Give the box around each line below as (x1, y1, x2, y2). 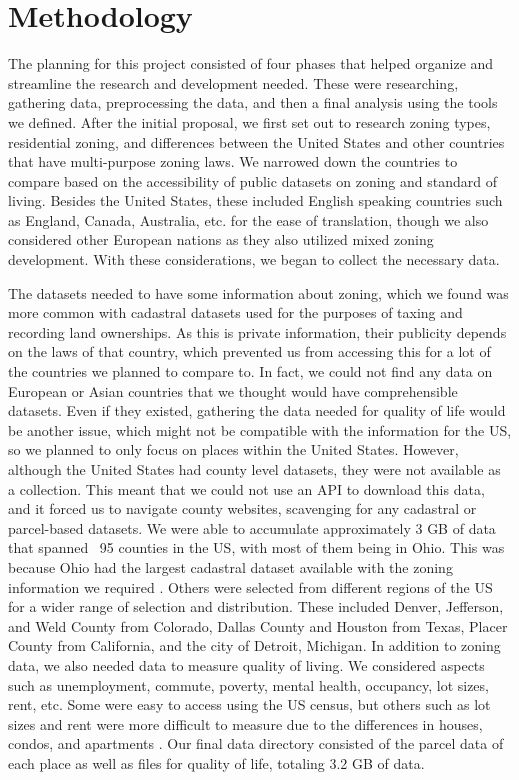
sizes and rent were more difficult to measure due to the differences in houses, (8, 713, 483, 734)
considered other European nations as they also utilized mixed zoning (8, 229, 434, 250)
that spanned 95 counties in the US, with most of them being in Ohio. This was (8, 537, 505, 558)
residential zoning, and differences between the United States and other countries (8, 131, 505, 152)
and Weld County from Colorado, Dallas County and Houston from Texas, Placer (8, 615, 508, 636)
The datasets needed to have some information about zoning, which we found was (8, 282, 509, 303)
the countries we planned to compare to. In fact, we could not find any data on (8, 361, 493, 382)
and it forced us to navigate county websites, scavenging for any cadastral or (8, 498, 477, 519)
